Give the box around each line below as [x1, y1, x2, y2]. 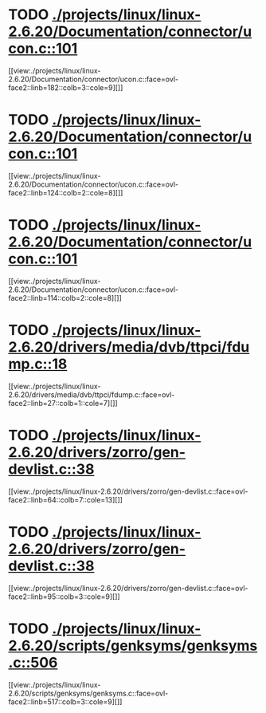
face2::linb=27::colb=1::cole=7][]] [8, 398, 118, 408]
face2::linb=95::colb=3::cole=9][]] [8, 592, 121, 601]
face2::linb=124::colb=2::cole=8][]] [8, 187, 123, 197]
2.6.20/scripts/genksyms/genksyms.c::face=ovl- [8, 688, 169, 698]
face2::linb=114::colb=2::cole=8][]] [8, 293, 122, 302]
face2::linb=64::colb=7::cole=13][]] [8, 494, 123, 504]
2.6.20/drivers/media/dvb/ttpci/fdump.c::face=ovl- [8, 389, 175, 400]
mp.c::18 [8, 355, 68, 372]
